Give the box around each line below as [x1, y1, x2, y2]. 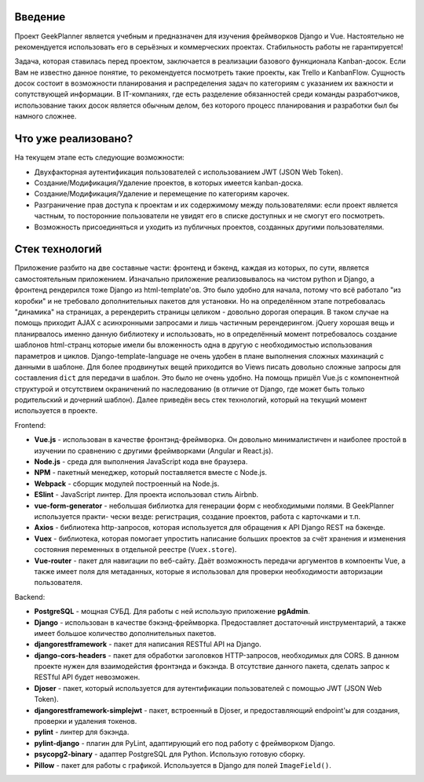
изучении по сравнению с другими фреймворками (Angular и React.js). [34, 446, 274, 455]
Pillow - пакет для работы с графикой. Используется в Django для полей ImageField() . [34, 760, 331, 769]
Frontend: [14, 420, 46, 429]
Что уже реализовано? [14, 132, 133, 145]
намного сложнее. [14, 111, 77, 121]
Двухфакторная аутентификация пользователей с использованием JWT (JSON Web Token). [34, 167, 343, 177]
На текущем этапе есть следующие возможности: [14, 153, 185, 163]
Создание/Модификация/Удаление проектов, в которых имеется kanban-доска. [34, 177, 304, 188]
